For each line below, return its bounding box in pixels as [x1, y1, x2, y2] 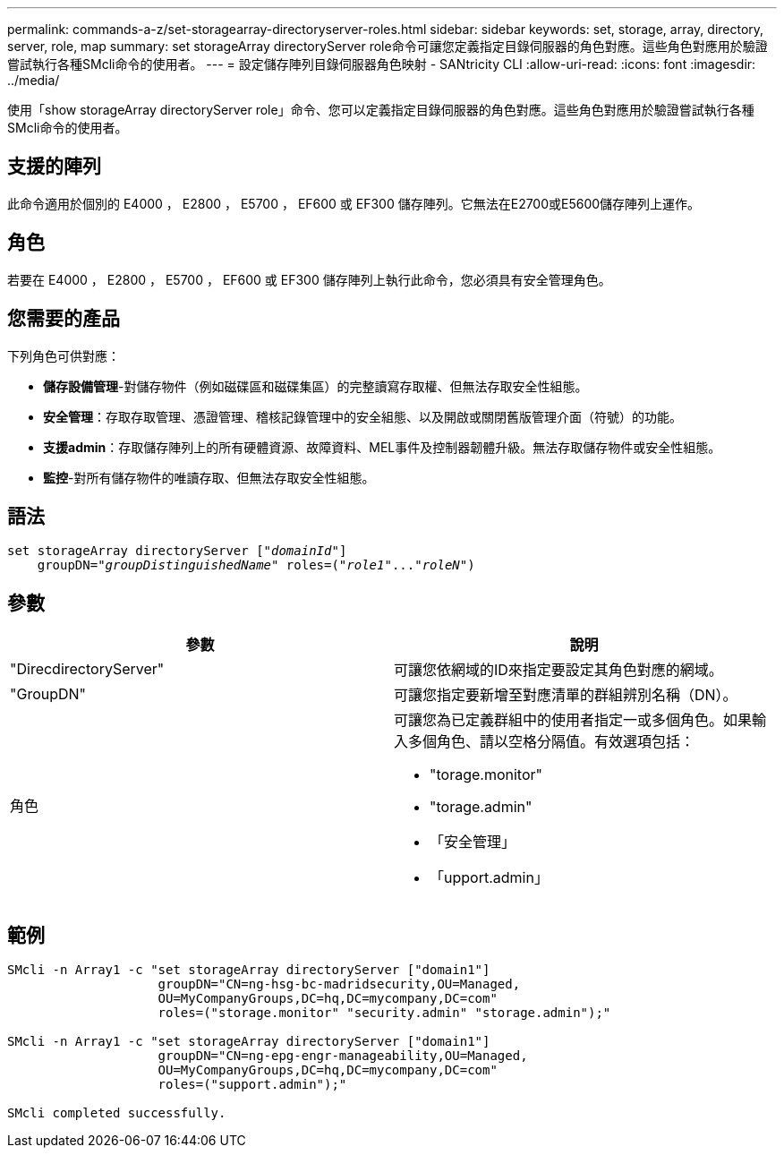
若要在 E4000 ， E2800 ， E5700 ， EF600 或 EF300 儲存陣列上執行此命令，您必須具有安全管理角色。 [7, 271, 611, 287]
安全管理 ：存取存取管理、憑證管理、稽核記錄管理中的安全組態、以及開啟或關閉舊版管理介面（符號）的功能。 [43, 408, 682, 424]
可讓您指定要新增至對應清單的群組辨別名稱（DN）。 [394, 686, 737, 705]
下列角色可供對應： [7, 347, 120, 364]
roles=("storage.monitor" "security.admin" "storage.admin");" [158, 1005, 611, 1021]
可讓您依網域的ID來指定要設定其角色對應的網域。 [394, 661, 723, 680]
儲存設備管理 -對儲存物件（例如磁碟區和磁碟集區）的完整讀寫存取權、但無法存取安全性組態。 [43, 378, 588, 394]
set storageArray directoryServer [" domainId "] [7, 543, 347, 559]
